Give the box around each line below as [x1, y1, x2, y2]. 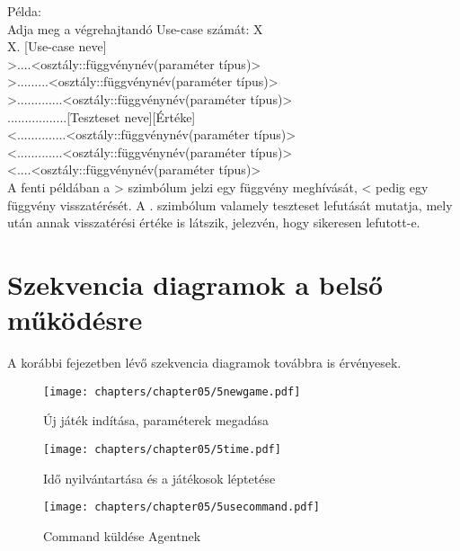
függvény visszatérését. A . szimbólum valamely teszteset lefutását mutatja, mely [7, 195, 453, 214]
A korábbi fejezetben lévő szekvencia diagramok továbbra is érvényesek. [7, 353, 402, 372]
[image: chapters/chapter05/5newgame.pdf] [43, 385, 301, 398]
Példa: [7, 2, 41, 20]
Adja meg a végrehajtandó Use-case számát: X [7, 19, 263, 38]
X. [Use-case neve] [7, 37, 107, 56]
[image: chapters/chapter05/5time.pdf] [43, 442, 281, 456]
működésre [7, 301, 143, 338]
